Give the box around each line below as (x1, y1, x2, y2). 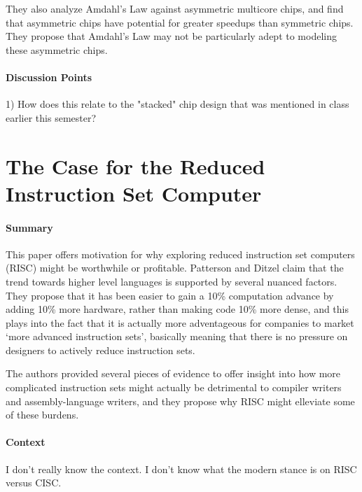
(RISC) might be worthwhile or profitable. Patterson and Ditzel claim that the (6, 260, 344, 275)
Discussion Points (6, 69, 92, 84)
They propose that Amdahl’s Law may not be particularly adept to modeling (6, 29, 337, 43)
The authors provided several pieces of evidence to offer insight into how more (6, 366, 341, 381)
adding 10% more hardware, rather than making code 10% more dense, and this (6, 302, 349, 316)
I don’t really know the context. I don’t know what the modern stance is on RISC (6, 461, 357, 476)
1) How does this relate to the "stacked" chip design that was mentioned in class (6, 97, 349, 111)
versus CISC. (6, 475, 62, 490)
